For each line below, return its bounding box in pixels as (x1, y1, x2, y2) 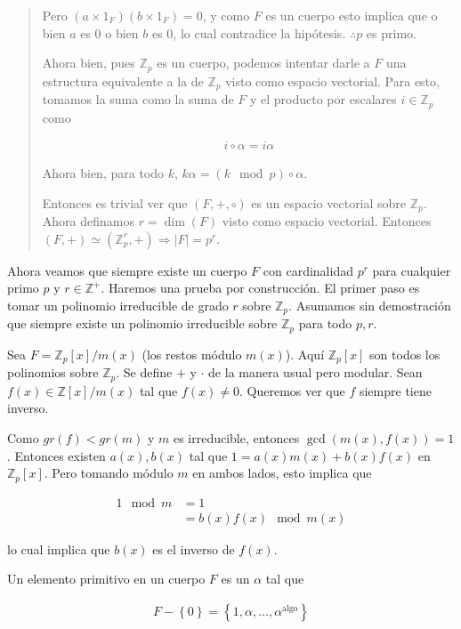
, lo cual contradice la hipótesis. (173, 23, 346, 42)
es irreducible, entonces (173, 429, 300, 447)
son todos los (369, 344, 441, 363)
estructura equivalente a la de (42, 71, 204, 90)
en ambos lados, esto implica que (192, 464, 372, 482)
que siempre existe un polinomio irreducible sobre (7, 314, 278, 333)
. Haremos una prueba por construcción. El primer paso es (101, 278, 420, 297)
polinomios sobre (7, 363, 99, 382)
